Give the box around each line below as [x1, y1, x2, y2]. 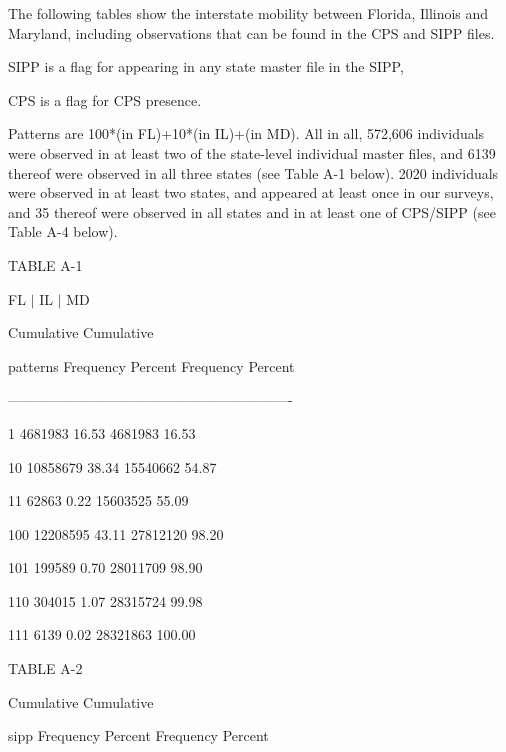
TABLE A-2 [8, 658, 83, 679]
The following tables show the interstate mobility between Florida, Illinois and [8, 3, 489, 23]
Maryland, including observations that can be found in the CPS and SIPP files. [8, 22, 495, 43]
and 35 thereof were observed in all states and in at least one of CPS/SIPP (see [8, 201, 496, 222]
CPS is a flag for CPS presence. [8, 89, 202, 110]
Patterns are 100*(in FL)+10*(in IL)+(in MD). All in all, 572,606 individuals [8, 123, 485, 144]
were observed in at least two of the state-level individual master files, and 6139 [8, 142, 496, 163]
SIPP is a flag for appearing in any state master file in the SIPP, [8, 56, 404, 77]
